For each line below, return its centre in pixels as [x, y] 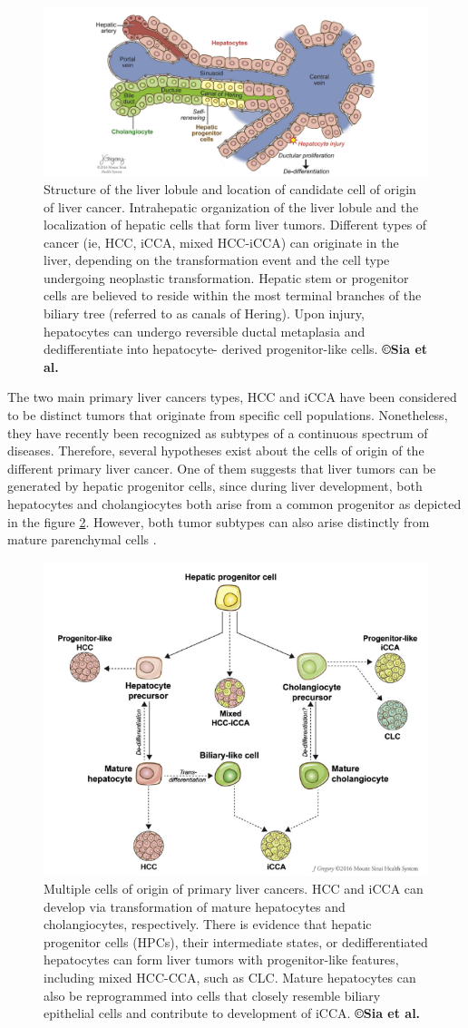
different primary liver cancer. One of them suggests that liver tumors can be [222, 468]
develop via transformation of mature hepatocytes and [195, 906]
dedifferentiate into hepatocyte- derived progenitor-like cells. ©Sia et [236, 349]
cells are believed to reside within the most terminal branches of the [233, 295]
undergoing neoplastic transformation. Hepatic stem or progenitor [226, 277]
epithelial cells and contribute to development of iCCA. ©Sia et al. [232, 1013]
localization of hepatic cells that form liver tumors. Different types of [235, 225]
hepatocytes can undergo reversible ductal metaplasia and [205, 331]
